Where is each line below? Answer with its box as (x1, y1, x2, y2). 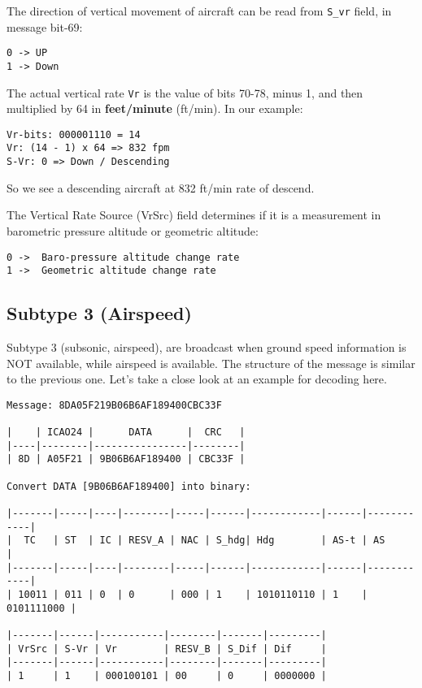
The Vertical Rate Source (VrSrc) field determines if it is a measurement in (7, 206, 381, 223)
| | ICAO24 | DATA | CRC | (7, 426, 246, 439)
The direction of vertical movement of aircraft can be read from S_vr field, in (7, 2, 392, 19)
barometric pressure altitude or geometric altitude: (7, 222, 259, 239)
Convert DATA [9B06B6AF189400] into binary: (7, 480, 251, 492)
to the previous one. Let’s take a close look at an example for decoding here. (7, 370, 387, 387)
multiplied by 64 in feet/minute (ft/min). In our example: (7, 100, 303, 117)
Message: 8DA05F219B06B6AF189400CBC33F (7, 399, 222, 411)
